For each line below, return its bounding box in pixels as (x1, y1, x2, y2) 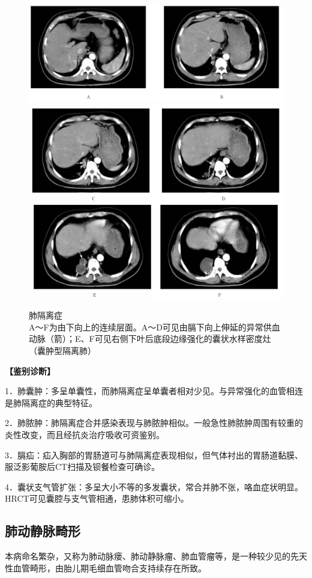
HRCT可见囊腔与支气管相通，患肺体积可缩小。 (5, 492, 189, 505)
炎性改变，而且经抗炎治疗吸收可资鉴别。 (5, 428, 164, 440)
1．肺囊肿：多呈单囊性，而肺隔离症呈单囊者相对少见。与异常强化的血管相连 (5, 385, 303, 397)
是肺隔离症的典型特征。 (5, 396, 97, 409)
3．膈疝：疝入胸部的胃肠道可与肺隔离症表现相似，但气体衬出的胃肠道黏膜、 (5, 448, 303, 461)
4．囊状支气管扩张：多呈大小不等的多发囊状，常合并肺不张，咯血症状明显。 (5, 480, 303, 493)
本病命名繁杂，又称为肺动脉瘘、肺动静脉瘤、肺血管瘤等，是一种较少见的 (5, 550, 290, 562)
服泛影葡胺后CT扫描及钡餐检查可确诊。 (5, 460, 160, 473)
